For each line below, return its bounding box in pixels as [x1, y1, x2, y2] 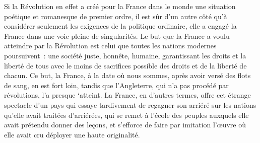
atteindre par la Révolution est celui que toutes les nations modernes [4, 40, 217, 51]
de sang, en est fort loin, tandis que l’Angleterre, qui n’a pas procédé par [4, 80, 229, 90]
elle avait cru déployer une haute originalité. [4, 129, 140, 139]
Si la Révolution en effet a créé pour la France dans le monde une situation [4, 1, 236, 11]
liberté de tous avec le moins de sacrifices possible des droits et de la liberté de [4, 60, 247, 70]
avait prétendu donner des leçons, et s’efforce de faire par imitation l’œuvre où [4, 119, 246, 130]
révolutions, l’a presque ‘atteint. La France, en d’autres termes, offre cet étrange [4, 90, 251, 100]
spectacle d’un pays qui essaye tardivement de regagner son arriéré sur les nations [4, 99, 256, 110]
